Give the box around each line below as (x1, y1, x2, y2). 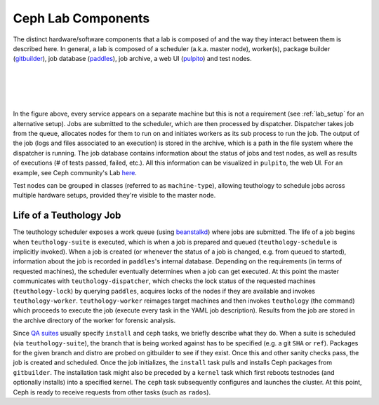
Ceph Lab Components (13, 11, 150, 26)
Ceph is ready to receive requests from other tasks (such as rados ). (13, 387, 211, 396)
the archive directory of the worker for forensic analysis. (13, 316, 176, 324)
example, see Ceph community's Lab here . (13, 168, 137, 177)
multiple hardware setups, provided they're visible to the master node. (13, 191, 216, 200)
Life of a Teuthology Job (13, 210, 121, 221)
